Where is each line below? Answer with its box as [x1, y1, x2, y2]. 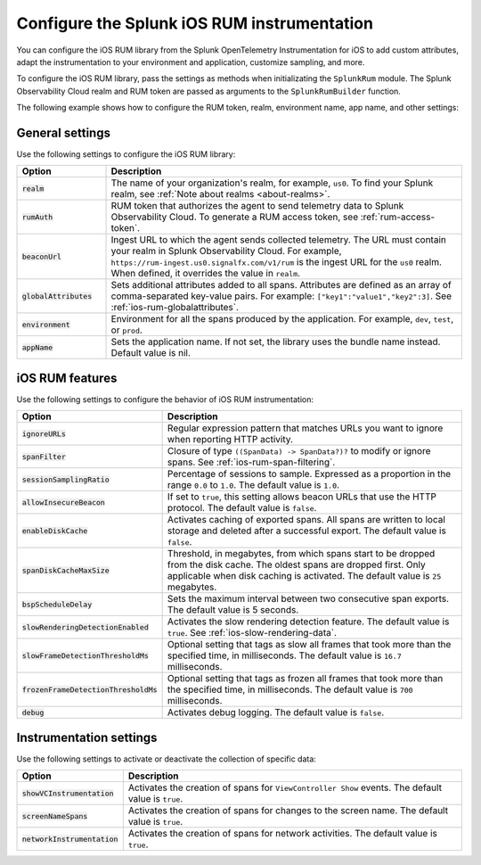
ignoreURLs [21, 429, 67, 439]
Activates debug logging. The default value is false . [167, 706, 385, 719]
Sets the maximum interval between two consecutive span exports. [167, 593, 450, 605]
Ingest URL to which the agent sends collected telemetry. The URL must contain [110, 234, 447, 246]
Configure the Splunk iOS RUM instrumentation [16, 13, 374, 33]
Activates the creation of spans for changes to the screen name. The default [127, 804, 449, 817]
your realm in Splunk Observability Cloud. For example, [110, 245, 342, 258]
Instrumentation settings [16, 729, 158, 745]
